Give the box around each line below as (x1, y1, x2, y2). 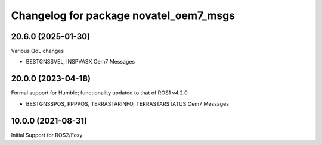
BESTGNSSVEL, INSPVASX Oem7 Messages (26, 58, 135, 65)
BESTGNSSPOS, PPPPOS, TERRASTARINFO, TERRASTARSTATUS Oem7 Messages (26, 100, 230, 107)
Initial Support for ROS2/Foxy (11, 131, 83, 138)
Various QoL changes (11, 48, 64, 55)
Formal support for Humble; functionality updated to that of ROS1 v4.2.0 (11, 89, 188, 96)
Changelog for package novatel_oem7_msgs (11, 9, 236, 22)
